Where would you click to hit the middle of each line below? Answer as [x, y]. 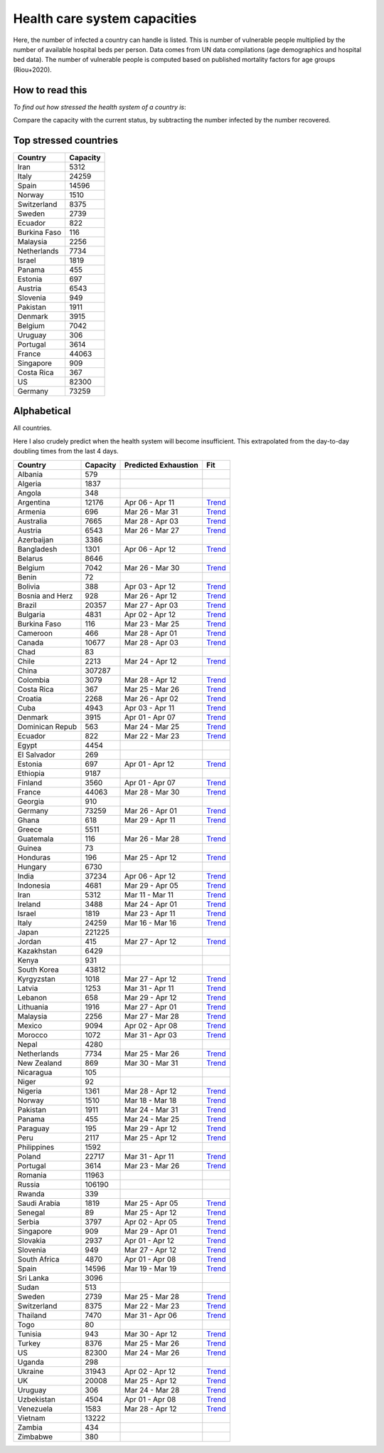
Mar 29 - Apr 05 [151, 885]
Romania [32, 1175]
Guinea [30, 848]
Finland [30, 782]
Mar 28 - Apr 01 [150, 633]
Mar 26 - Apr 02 [151, 698]
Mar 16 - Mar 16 [150, 923]
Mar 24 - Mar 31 [151, 1109]
